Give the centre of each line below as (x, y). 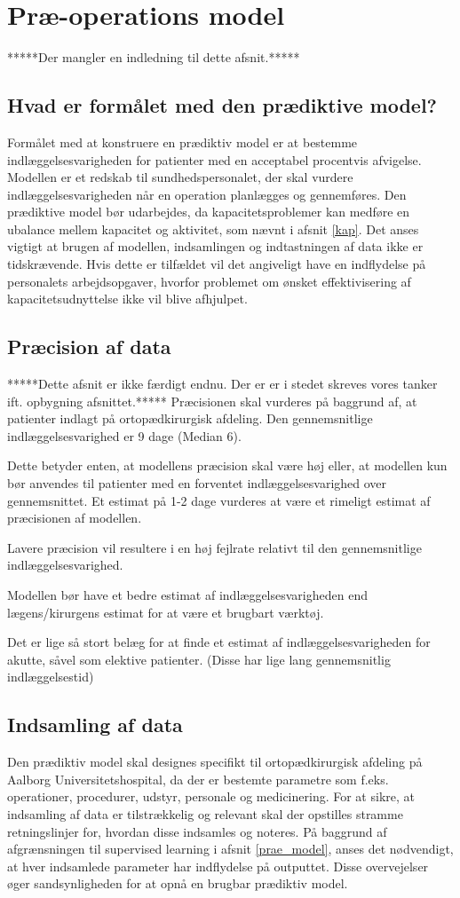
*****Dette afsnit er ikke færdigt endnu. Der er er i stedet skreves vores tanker (222, 384)
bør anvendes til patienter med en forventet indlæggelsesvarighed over (197, 483)
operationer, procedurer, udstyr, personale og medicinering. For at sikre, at (211, 796)
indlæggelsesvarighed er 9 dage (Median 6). (124, 435)
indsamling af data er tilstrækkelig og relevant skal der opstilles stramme (205, 813)
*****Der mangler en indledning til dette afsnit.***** (154, 57)
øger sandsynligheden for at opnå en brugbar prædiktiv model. (178, 883)
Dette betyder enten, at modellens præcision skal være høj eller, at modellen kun (227, 465)
